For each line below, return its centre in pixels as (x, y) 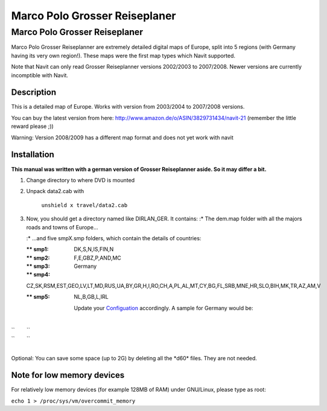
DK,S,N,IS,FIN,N (94, 249)
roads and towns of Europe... (62, 227)
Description (34, 93)
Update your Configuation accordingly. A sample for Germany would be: (163, 308)
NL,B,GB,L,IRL (91, 297)
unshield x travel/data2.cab (84, 205)
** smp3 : (38, 266)
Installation (33, 155)
